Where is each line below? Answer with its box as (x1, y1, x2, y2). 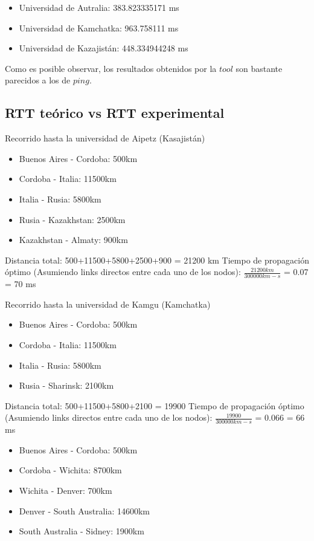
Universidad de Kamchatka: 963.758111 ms (19, 21, 179, 34)
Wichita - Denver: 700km (19, 484, 112, 496)
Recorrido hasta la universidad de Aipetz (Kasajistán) (5, 132, 205, 144)
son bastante (235, 62, 283, 74)
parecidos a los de (5, 74, 71, 86)
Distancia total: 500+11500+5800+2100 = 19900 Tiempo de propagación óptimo (5, 399, 304, 412)
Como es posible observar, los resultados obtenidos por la (5, 62, 217, 74)
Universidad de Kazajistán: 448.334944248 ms (19, 42, 188, 54)
